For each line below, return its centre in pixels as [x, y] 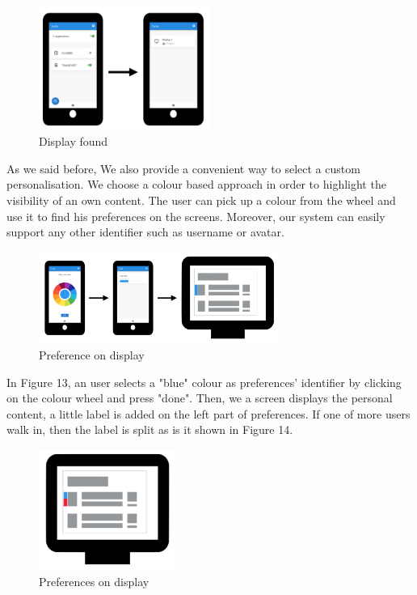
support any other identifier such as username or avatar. [145, 232]
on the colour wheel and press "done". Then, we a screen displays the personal [200, 398]
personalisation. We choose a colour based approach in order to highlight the [196, 184]
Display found [74, 141]
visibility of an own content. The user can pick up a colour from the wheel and [201, 200]
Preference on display [92, 355]
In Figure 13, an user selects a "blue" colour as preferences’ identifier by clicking [204, 382]
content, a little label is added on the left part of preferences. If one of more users [208, 413]
